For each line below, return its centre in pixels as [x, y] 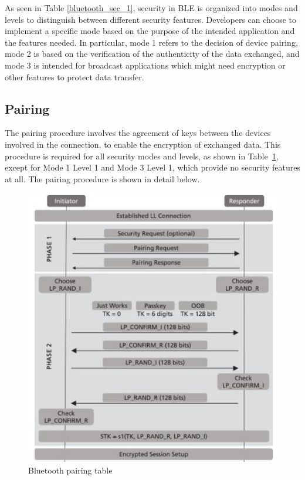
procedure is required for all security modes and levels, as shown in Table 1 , [142, 156]
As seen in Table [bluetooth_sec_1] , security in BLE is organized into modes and [151, 8]
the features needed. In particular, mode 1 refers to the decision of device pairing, [151, 42]
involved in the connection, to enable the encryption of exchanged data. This [143, 144]
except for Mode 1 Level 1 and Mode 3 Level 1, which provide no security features [152, 167]
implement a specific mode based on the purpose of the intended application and [150, 31]
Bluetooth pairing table [70, 470]
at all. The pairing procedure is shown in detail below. [102, 178]
